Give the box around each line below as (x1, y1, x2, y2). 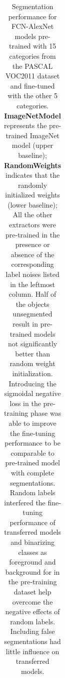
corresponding (11, 259, 54, 269)
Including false (10, 626, 55, 636)
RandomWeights (4, 159, 61, 170)
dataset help (13, 586, 51, 597)
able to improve (8, 417, 56, 428)
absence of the (10, 249, 54, 259)
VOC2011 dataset (5, 70, 60, 81)
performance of (9, 516, 55, 527)
